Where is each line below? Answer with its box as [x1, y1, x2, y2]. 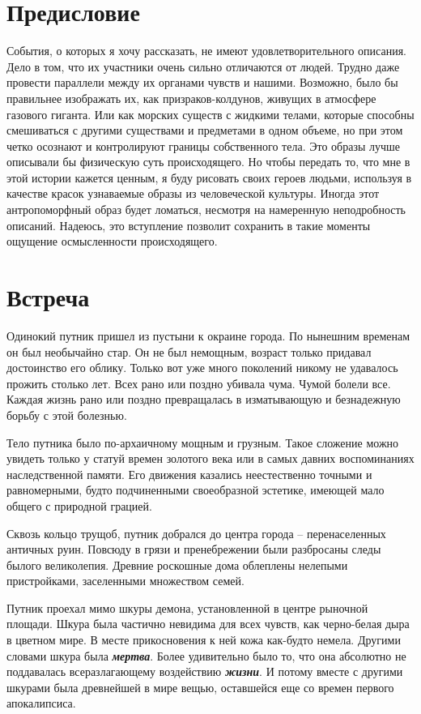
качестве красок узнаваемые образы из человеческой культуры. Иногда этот [6, 185, 380, 202]
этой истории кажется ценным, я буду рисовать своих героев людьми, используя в [6, 169, 412, 186]
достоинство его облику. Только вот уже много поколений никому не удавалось [6, 359, 398, 376]
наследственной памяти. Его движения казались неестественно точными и [6, 465, 372, 482]
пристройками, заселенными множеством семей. [6, 572, 245, 589]
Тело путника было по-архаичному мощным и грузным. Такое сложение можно [6, 434, 399, 451]
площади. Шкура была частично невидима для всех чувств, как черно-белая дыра [6, 615, 410, 632]
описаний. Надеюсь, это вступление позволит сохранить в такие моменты [6, 216, 371, 233]
